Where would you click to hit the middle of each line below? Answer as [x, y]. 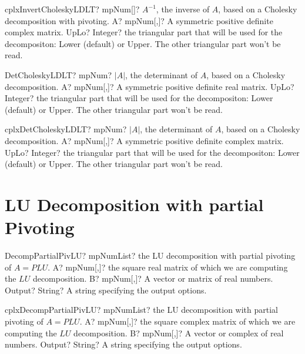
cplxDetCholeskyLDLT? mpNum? [66, 129]
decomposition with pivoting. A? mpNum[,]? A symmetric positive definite [139, 20]
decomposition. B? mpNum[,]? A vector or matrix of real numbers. [153, 278]
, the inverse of [183, 9]
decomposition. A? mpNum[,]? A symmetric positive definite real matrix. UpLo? [150, 86]
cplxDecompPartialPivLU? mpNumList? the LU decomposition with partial [141, 310]
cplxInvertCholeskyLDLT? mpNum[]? [72, 9]
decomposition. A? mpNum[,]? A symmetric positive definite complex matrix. [144, 140]
